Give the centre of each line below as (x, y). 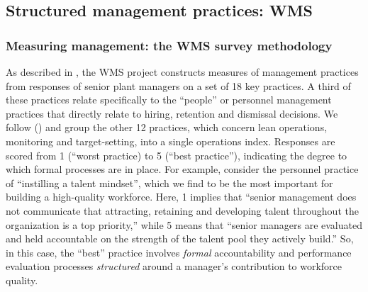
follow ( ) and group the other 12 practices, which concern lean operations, (167, 127)
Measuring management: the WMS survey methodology (169, 45)
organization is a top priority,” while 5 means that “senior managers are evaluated (184, 224)
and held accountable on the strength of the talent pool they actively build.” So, (180, 238)
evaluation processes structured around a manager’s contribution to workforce (174, 266)
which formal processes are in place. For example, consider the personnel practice (182, 169)
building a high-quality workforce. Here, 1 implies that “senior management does (181, 197)
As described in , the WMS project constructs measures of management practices (182, 72)
